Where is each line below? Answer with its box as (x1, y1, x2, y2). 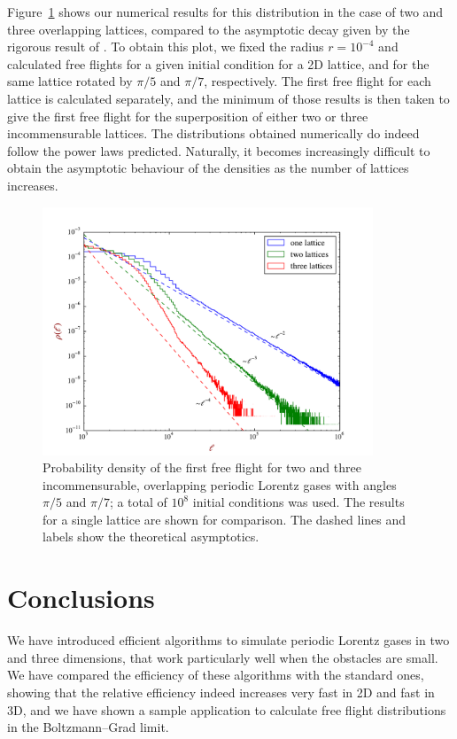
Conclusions (7, 580, 155, 616)
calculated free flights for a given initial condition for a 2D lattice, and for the (7, 54, 430, 73)
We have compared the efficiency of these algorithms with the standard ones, (7, 665, 424, 684)
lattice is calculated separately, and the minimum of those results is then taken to (7, 89, 450, 107)
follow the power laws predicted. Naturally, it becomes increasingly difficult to (7, 141, 430, 159)
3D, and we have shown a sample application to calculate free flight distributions (7, 700, 446, 719)
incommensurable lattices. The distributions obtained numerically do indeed (7, 124, 420, 143)
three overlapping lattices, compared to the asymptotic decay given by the (7, 19, 410, 38)
